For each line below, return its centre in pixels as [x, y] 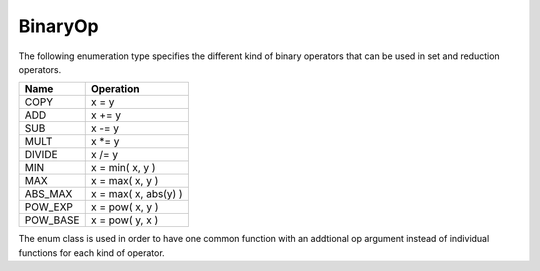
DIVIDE [41, 155]
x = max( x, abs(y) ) [137, 194]
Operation [115, 89]
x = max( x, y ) [124, 181]
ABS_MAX [48, 194]
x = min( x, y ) [123, 168]
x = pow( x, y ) [124, 207]
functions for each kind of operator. [91, 252]
